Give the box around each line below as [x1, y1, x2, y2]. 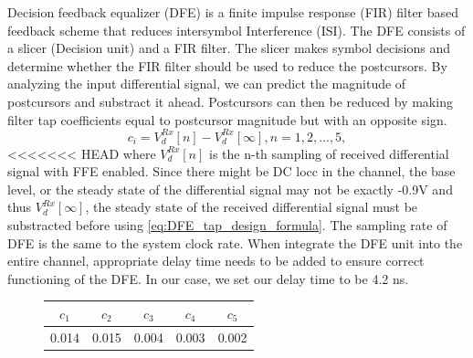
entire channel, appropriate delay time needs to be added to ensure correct [7, 251, 425, 270]
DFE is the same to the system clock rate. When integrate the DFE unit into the [7, 233, 463, 252]
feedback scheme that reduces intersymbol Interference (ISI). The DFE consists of [7, 20, 466, 39]
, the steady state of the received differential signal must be [85, 197, 418, 216]
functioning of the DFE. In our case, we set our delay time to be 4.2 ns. [7, 268, 409, 288]
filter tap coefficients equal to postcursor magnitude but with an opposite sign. [7, 110, 447, 129]
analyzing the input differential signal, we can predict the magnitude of [7, 74, 406, 93]
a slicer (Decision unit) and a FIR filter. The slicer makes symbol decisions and [7, 38, 450, 58]
